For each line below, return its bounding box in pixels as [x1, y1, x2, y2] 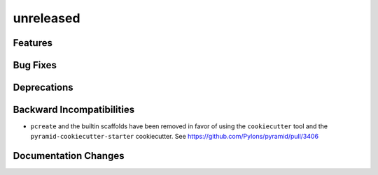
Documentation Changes [13, 150, 125, 162]
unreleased [13, 10, 80, 26]
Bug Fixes [13, 59, 57, 71]
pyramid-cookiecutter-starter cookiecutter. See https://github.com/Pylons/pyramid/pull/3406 [30, 132, 318, 140]
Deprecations [13, 82, 73, 93]
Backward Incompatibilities [13, 104, 135, 116]
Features [13, 37, 52, 49]
